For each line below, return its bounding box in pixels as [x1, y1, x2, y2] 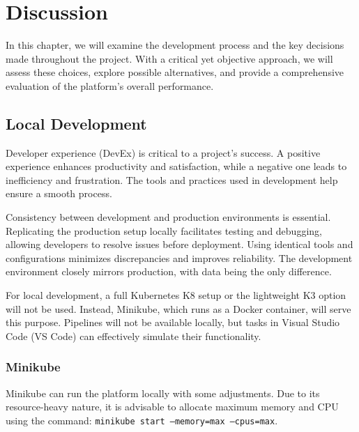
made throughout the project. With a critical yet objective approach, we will [6, 51, 333, 65]
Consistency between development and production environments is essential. [6, 210, 331, 224]
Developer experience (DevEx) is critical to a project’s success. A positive [6, 145, 321, 160]
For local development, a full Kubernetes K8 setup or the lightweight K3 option [6, 288, 346, 302]
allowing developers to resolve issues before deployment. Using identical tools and [6, 237, 353, 252]
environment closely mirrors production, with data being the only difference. [6, 264, 332, 279]
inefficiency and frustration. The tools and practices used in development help [6, 172, 338, 187]
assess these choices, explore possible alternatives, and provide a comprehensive [6, 65, 344, 79]
